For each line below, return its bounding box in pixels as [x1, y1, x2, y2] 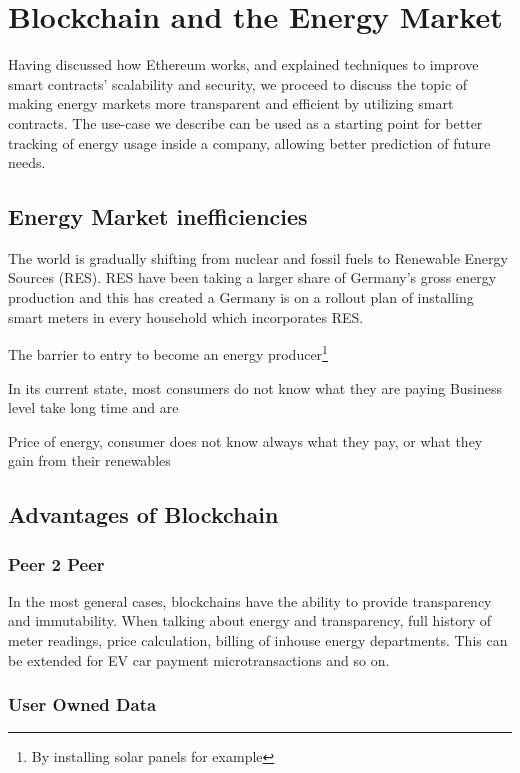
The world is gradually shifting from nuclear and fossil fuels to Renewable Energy [8, 247, 508, 268]
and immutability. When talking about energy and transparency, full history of [8, 610, 492, 631]
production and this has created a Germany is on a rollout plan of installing [8, 287, 474, 308]
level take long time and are [8, 397, 179, 418]
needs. [8, 152, 46, 173]
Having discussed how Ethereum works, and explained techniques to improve [8, 54, 479, 75]
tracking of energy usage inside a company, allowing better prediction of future [8, 132, 491, 153]
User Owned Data [8, 692, 157, 717]
